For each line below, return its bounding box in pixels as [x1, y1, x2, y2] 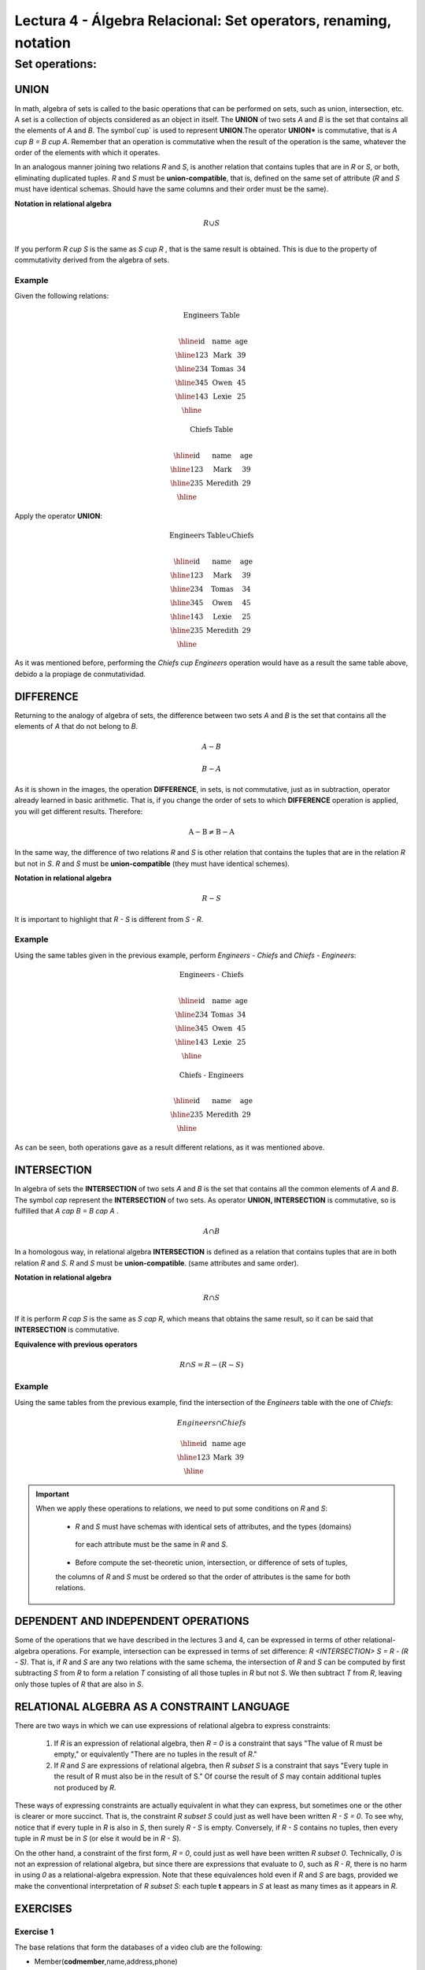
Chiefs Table [190, 425, 234, 433]
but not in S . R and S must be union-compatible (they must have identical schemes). [14, 859, 290, 868]
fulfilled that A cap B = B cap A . [14, 1206, 119, 1215]
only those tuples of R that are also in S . [14, 1679, 144, 1689]
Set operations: [14, 57, 98, 71]
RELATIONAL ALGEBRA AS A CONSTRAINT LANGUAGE [14, 1700, 290, 1713]
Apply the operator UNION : [14, 511, 102, 520]
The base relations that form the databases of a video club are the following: [14, 1942, 263, 1952]
